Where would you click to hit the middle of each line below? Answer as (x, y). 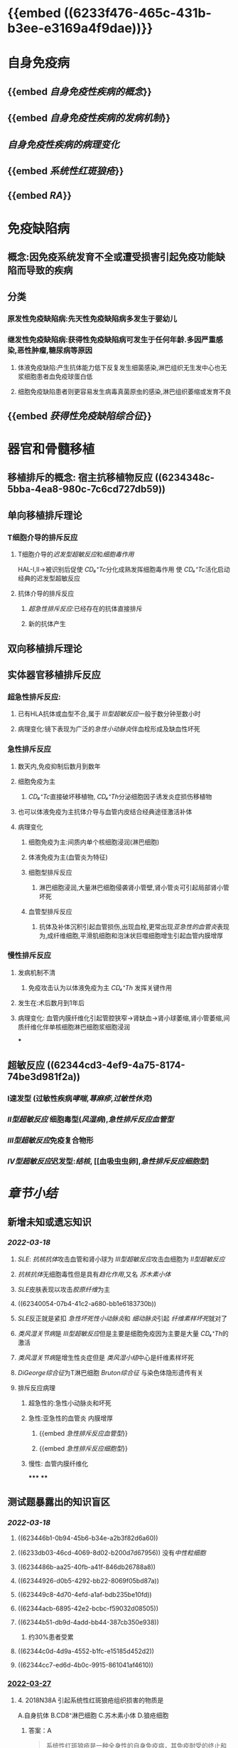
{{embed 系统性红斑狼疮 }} (66, 171)
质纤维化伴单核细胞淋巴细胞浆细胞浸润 (74, 1027)
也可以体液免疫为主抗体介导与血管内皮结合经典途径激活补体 (105, 811)
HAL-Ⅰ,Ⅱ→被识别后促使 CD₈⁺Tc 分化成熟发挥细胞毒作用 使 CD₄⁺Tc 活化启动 (124, 570)
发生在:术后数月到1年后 (51, 1002)
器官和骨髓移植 (51, 449)
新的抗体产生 (47, 624)
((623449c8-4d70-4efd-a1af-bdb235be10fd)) (85, 1595)
